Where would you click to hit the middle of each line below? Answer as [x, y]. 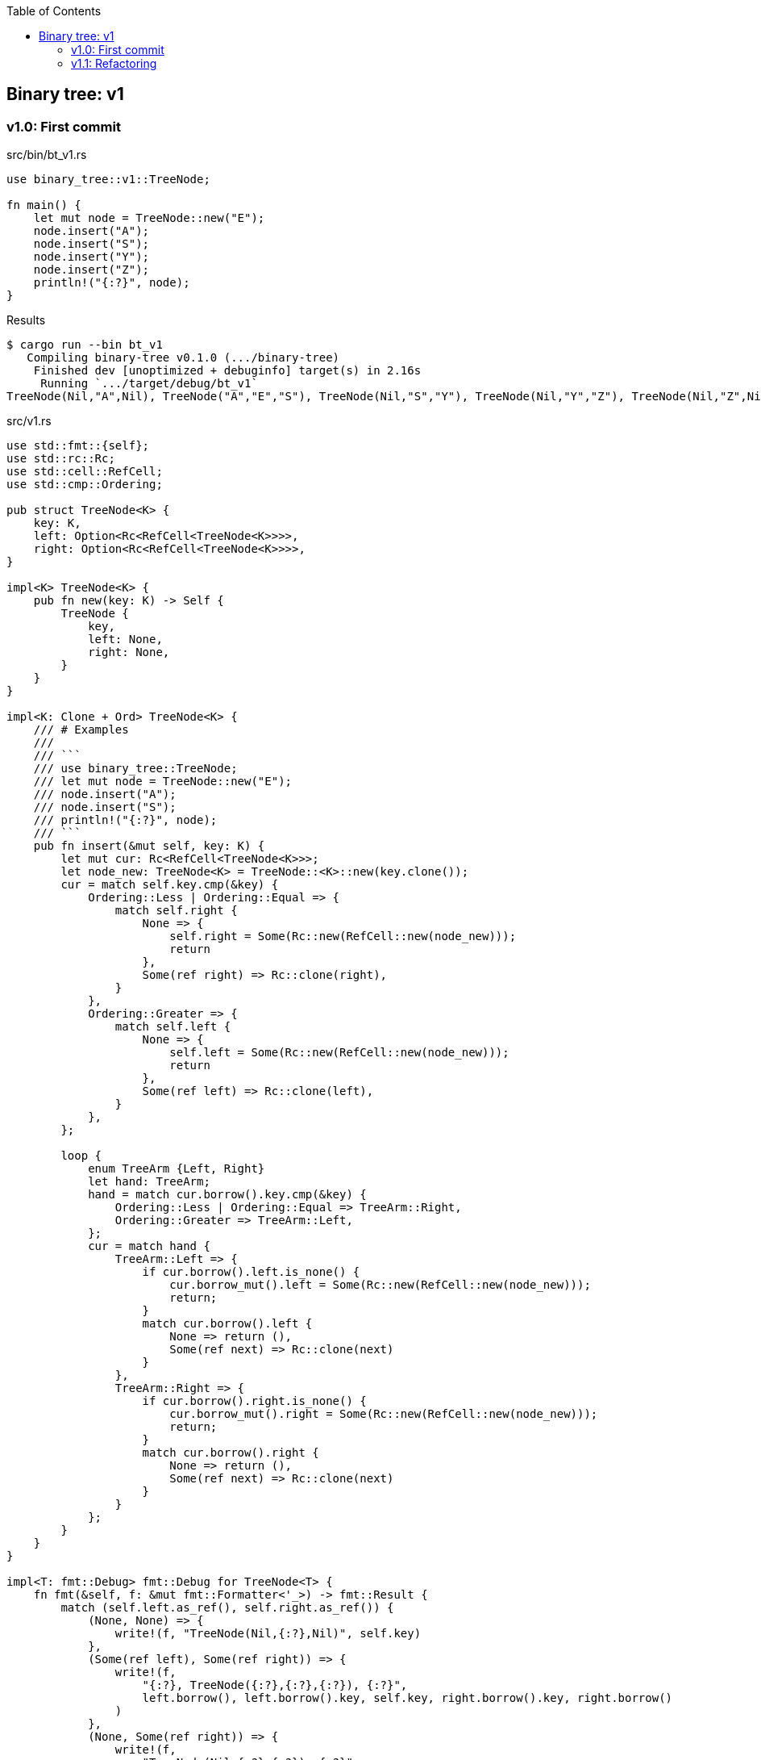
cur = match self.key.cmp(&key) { [170, 885]
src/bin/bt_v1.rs [47, 155]
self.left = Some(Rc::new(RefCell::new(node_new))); [339, 1053]
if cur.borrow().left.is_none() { [251, 1272]
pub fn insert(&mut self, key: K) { [149, 846]
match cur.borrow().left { [227, 1324]
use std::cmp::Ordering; [85, 485]
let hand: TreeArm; [149, 1182]
